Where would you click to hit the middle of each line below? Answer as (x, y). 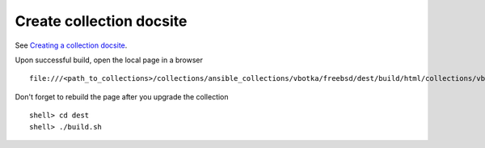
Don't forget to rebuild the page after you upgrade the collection (122, 96)
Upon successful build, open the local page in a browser (109, 60)
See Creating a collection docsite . (71, 45)
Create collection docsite (101, 21)
